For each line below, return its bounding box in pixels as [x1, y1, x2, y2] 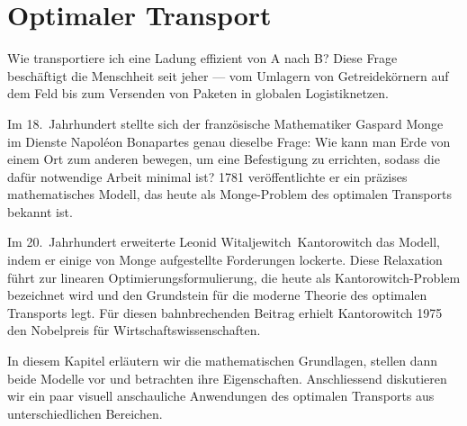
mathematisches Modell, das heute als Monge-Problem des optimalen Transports [7, 185, 452, 204]
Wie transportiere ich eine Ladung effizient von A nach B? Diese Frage [7, 49, 398, 68]
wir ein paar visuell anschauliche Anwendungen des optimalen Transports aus [7, 386, 435, 405]
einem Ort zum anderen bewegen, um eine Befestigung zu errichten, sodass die [7, 150, 440, 168]
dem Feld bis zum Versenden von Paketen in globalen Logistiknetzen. [7, 84, 389, 103]
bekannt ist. [7, 202, 73, 221]
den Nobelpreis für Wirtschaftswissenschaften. [7, 321, 261, 340]
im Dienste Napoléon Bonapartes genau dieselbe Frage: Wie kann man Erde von [7, 131, 451, 150]
